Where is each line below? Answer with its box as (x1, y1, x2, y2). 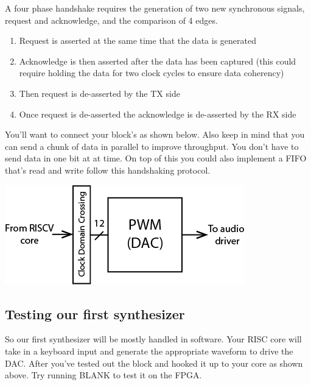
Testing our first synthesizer (5, 304, 185, 323)
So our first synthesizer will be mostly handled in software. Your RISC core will (5, 333, 302, 345)
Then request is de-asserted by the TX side (19, 87, 180, 99)
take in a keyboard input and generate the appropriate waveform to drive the (5, 344, 293, 357)
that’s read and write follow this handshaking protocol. (5, 163, 211, 176)
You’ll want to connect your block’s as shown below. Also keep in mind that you (5, 128, 305, 141)
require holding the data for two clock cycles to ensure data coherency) (19, 66, 284, 79)
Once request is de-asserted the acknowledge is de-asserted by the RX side (19, 107, 296, 120)
